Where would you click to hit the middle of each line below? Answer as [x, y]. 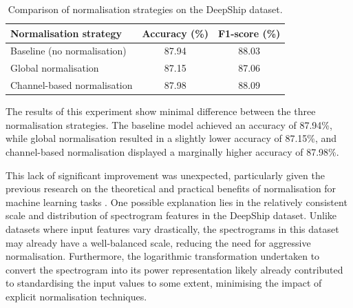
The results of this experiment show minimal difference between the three [161, 111]
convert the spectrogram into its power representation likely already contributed [174, 269]
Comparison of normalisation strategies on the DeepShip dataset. [145, 9]
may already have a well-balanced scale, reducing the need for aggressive [158, 242]
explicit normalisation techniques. [76, 296]
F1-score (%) [249, 33]
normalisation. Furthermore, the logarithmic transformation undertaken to [163, 256]
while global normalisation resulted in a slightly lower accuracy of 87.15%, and [171, 138]
